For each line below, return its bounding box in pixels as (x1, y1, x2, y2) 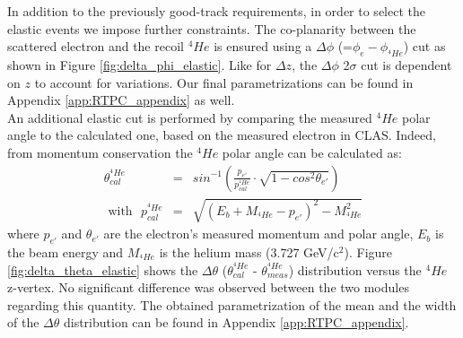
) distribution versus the (288, 260, 422, 279)
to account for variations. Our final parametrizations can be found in (34, 73, 414, 91)
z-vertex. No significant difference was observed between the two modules (7, 278, 409, 297)
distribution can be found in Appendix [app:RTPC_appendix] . (63, 313, 409, 332)
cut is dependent (361, 55, 452, 74)
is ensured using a (214, 37, 312, 56)
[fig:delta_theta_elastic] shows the (7, 260, 198, 279)
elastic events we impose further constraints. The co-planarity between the (7, 19, 416, 38)
